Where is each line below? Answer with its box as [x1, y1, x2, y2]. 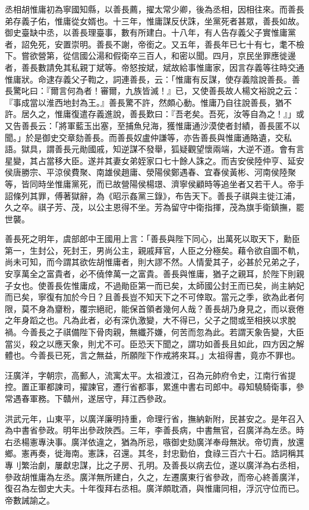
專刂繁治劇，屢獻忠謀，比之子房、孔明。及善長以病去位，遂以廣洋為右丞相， [5, 458, 304, 471]
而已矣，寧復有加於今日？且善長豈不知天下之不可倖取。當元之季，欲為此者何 [5, 291, 304, 303]
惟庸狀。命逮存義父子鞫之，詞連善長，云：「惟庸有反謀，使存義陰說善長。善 [5, 73, 300, 85]
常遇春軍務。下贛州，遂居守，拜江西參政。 [5, 392, 171, 404]
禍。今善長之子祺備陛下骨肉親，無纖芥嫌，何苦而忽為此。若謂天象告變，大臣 [5, 326, 304, 338]
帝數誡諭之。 [5, 493, 55, 506]
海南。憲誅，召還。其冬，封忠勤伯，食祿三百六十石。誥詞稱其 [62, 447, 304, 459]
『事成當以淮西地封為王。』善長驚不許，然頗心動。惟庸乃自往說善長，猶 [5, 96, 283, 108]
